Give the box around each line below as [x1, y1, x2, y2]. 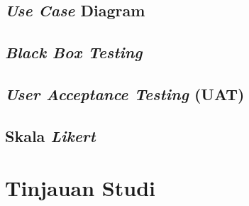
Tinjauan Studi [5, 173, 155, 202]
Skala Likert [5, 124, 96, 146]
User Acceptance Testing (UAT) [5, 82, 245, 104]
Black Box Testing [5, 41, 143, 63]
